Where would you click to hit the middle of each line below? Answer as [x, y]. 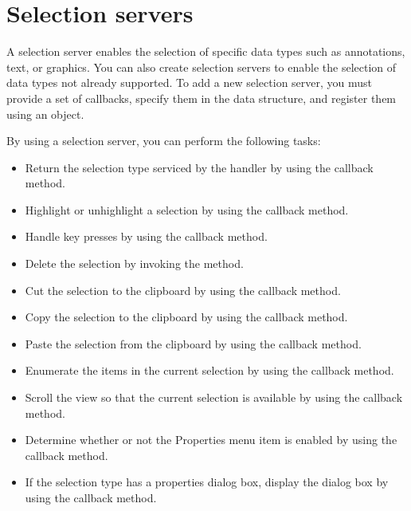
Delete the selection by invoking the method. [134, 263]
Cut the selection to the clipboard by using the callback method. [183, 290]
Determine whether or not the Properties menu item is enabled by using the [211, 440]
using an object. [45, 114]
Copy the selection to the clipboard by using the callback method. [186, 317]
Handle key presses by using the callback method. [146, 236]
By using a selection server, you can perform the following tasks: [164, 141]
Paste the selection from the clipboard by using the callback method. [193, 343]
